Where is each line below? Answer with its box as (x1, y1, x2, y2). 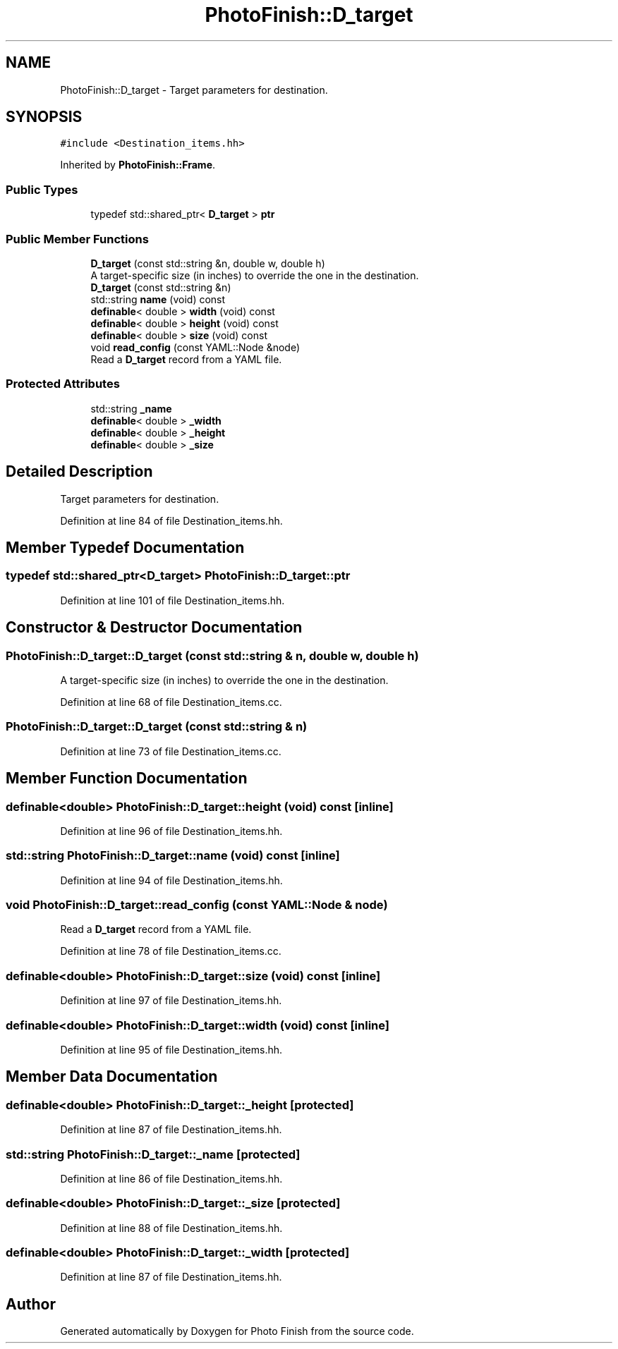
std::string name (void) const (90, 293, 226, 305)
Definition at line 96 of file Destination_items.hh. (60, 824, 283, 837)
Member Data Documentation (6, 1068, 218, 1086)
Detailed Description (6, 463, 153, 481)
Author (6, 1295, 56, 1313)
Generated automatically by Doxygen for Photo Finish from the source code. (60, 1325, 414, 1338)
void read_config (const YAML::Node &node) (90, 341, 301, 353)
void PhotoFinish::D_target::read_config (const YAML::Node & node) (6, 898, 388, 912)
